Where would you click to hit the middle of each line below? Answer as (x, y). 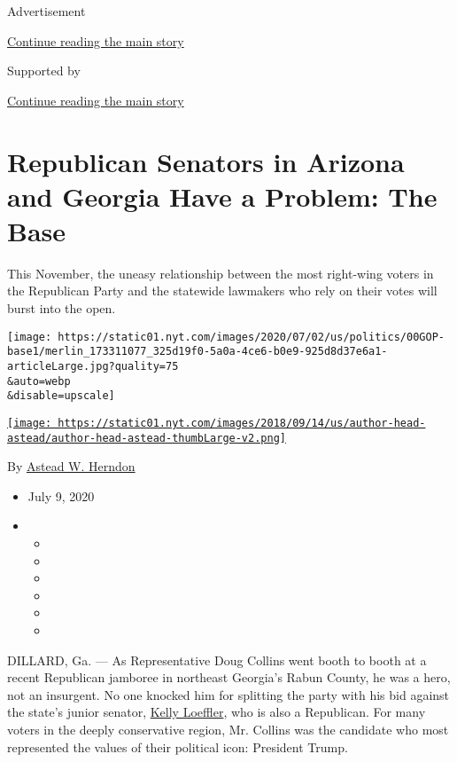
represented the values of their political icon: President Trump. (178, 746)
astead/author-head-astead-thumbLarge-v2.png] (147, 438)
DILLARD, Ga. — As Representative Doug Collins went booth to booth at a (217, 660)
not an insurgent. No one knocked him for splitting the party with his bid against (228, 694)
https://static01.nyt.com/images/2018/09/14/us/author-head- (242, 423)
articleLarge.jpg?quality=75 (93, 366)
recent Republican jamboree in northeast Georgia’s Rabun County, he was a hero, (229, 677)
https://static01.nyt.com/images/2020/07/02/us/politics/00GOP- (251, 337)
